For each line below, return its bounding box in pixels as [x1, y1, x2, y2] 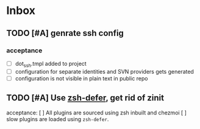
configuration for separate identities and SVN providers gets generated [15, 68, 194, 75]
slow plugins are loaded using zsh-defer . [6, 115, 109, 122]
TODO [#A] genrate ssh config [6, 28, 124, 38]
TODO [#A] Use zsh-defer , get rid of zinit [6, 92, 165, 103]
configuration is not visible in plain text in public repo [15, 74, 148, 82]
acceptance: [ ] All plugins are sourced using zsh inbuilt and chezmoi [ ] [6, 109, 187, 116]
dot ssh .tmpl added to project [15, 60, 87, 69]
